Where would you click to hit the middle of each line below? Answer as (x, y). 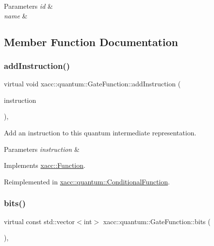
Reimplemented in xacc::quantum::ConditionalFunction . (87, 181)
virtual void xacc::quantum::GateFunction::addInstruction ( (92, 84)
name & (16, 15)
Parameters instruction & (42, 149)
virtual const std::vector (40, 221)
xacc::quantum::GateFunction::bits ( (157, 221)
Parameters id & (28, 6)
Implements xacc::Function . (45, 165)
